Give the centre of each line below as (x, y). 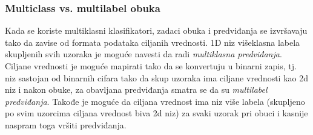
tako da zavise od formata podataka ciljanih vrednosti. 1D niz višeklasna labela (153, 42)
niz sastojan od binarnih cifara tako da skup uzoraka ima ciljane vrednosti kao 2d (157, 77)
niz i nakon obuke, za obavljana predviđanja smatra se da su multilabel (136, 89)
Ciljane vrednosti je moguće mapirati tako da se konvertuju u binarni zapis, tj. (151, 66)
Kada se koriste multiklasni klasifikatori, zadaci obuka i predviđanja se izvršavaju (156, 30)
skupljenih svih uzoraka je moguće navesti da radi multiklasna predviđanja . (143, 54)
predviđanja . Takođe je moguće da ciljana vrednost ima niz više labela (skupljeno (155, 101)
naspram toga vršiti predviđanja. (66, 124)
